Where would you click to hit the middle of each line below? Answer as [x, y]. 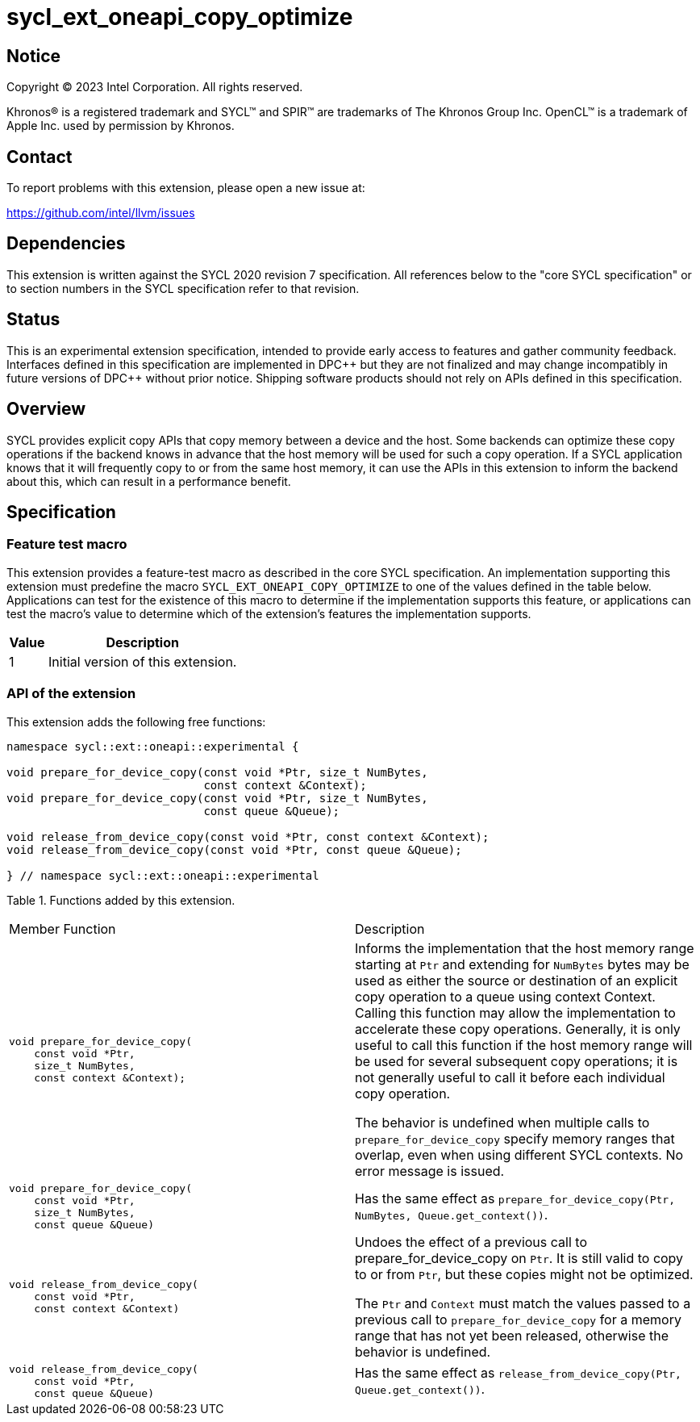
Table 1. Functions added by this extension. [121, 900]
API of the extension [71, 694]
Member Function [62, 928]
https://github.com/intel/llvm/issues [101, 213]
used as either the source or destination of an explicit [517, 980]
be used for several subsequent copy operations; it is [517, 1061]
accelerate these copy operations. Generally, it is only [518, 1029]
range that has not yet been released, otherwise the [512, 1335]
